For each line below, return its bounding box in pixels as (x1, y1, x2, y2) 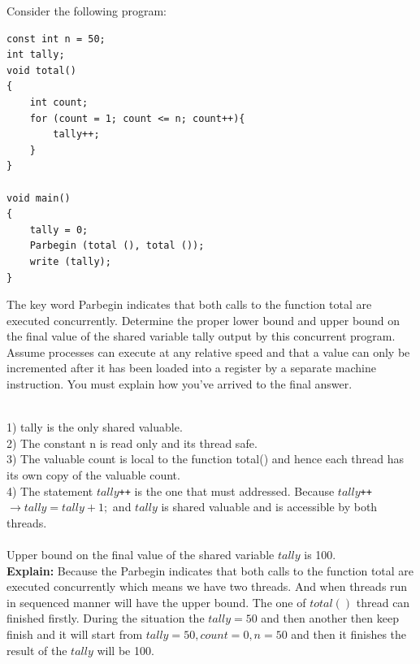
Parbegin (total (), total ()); (29, 240, 205, 252)
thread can (356, 593, 410, 610)
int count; (29, 96, 89, 108)
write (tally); (29, 255, 111, 267)
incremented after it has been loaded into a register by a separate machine (6, 359, 376, 376)
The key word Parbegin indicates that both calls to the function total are (6, 296, 372, 313)
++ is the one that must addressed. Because (119, 482, 335, 499)
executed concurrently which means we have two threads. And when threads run (6, 578, 408, 595)
